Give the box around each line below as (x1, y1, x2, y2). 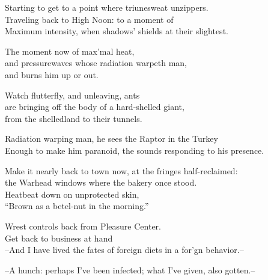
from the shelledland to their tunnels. (5, 112, 142, 124)
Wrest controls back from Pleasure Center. (5, 219, 161, 232)
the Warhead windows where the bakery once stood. (5, 176, 197, 189)
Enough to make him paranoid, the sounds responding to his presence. (5, 144, 264, 156)
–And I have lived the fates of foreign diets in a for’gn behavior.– (5, 243, 244, 256)
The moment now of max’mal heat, (5, 44, 135, 57)
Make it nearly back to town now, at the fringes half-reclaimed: (5, 164, 238, 177)
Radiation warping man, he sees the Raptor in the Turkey (5, 132, 218, 145)
